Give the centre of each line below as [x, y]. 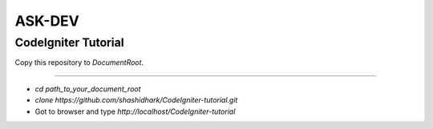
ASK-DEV [47, 21]
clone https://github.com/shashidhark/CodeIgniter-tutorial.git [136, 100]
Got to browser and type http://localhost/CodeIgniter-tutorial [135, 111]
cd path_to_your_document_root [88, 89]
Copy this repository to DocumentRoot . [79, 62]
